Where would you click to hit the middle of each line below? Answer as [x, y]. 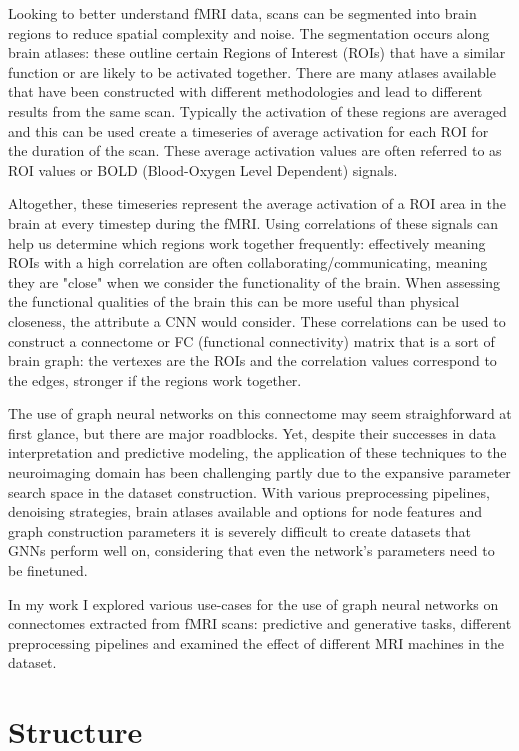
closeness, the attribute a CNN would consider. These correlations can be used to [257, 320]
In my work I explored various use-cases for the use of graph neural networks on [253, 603]
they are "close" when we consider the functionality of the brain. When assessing [254, 281]
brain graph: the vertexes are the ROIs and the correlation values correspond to [252, 360]
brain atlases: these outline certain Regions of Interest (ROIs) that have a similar [257, 52]
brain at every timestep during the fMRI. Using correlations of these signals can [253, 222]
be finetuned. [48, 570]
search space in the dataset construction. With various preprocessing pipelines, [249, 491]
